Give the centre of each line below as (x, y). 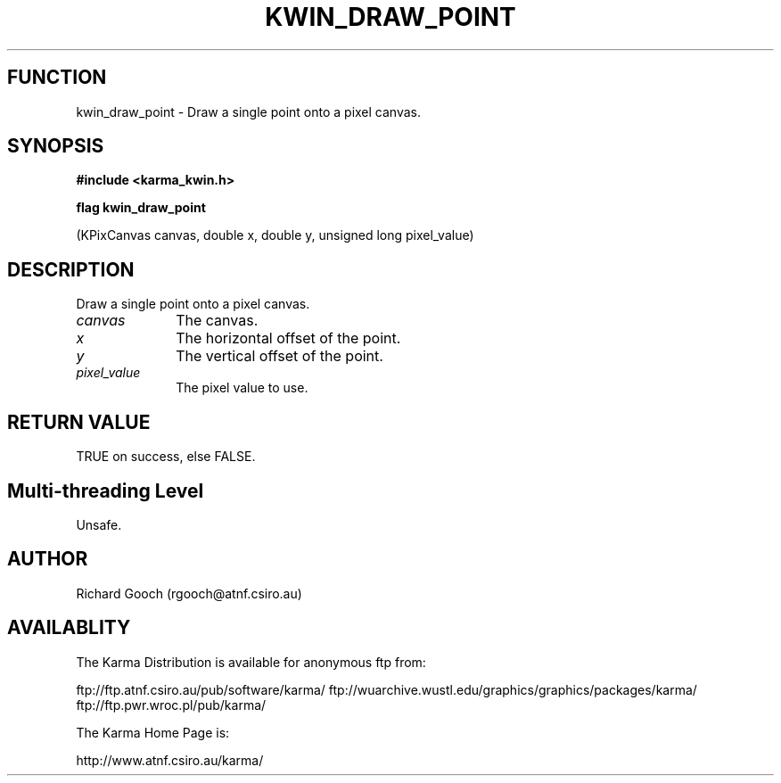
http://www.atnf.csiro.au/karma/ (170, 760)
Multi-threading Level (106, 490)
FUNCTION (57, 78)
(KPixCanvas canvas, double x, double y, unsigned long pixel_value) (275, 235)
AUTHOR (48, 559)
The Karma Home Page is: (153, 732)
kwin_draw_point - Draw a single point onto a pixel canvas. (248, 111)
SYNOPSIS (56, 146)
